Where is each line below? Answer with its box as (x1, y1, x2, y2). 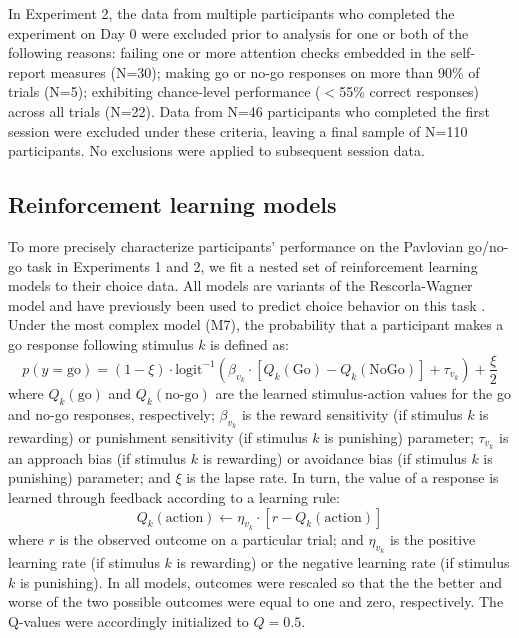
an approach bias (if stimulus (8, 447, 187, 468)
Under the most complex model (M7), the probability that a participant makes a (8, 314, 504, 335)
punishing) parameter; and (8, 467, 171, 488)
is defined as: (210, 333, 289, 354)
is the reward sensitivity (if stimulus (241, 403, 463, 424)
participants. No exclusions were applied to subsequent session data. (8, 140, 425, 161)
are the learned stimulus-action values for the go (215, 382, 511, 403)
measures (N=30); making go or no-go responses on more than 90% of (50, 61, 480, 82)
